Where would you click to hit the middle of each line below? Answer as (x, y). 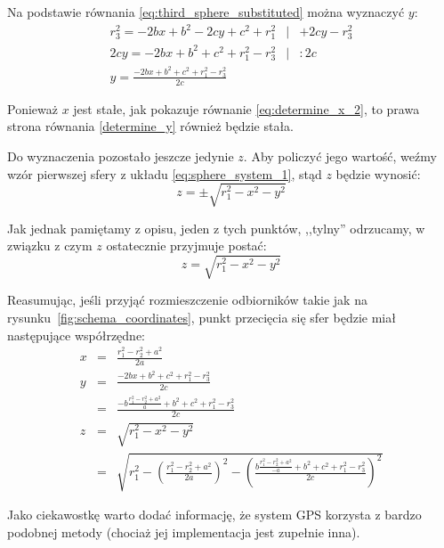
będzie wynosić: (378, 173)
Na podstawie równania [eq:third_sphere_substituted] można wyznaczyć (206, 12)
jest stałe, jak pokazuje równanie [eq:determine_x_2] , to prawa (246, 108)
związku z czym (50, 245)
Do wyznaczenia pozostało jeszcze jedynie (121, 155)
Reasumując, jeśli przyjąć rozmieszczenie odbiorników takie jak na (187, 300)
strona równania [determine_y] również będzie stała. (150, 126)
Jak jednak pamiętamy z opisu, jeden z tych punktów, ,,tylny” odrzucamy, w (216, 228)
